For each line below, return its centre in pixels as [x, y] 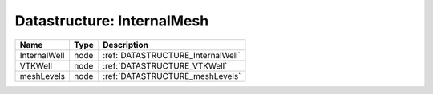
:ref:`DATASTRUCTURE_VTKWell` [165, 65]
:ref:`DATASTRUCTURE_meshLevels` [172, 76]
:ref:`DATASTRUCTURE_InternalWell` [172, 55]
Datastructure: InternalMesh [112, 21]
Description [125, 45]
